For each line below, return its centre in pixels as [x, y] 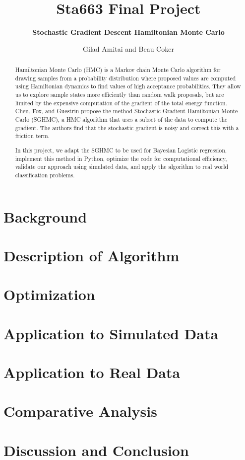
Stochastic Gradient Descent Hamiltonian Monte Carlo [128, 32]
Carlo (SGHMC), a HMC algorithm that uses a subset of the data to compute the [121, 119]
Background [45, 216]
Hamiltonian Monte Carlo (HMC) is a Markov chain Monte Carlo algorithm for [118, 70]
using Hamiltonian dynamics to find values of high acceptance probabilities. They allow [128, 86]
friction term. [32, 136]
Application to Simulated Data [111, 333]
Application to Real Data [92, 372]
